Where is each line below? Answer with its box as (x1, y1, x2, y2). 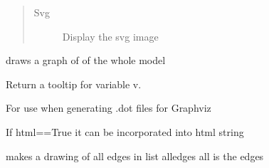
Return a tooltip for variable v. (6, 76, 142, 91)
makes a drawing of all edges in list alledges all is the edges (6, 148, 264, 163)
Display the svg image (62, 28, 159, 43)
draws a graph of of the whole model (6, 53, 166, 68)
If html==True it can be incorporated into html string (6, 124, 244, 139)
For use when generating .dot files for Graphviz (6, 100, 211, 115)
